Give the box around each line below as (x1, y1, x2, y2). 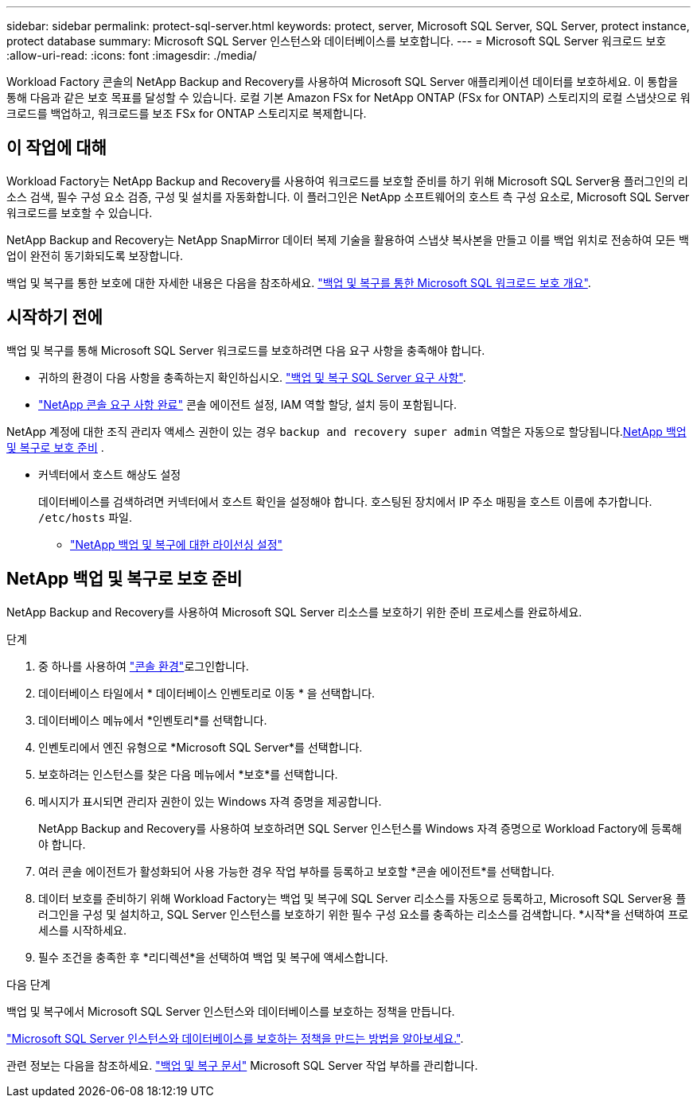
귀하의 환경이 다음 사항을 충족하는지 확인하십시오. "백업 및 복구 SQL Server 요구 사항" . (38, 370, 466, 384)
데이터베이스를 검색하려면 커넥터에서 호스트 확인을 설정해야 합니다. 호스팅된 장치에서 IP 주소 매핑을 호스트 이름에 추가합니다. (38, 494, 652, 508)
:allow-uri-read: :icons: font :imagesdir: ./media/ (6, 49, 257, 62)
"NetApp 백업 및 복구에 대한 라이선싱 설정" (70, 537, 283, 551)
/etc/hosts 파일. (38, 510, 133, 524)
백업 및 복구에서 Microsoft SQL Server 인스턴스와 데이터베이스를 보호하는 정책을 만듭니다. (6, 1004, 455, 1018)
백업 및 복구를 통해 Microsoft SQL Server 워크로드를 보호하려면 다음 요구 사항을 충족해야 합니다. (6, 343, 485, 357)
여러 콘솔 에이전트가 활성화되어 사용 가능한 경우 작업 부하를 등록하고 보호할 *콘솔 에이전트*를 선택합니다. (38, 864, 555, 878)
